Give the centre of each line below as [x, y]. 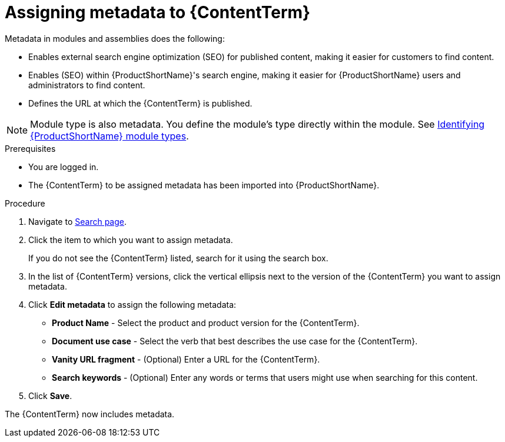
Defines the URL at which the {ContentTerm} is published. [140, 103]
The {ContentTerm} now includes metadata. [90, 414]
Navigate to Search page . [77, 221]
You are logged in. [64, 167]
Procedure [25, 203]
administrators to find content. [87, 85]
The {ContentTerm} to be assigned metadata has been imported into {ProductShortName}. [204, 185]
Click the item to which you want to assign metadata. [131, 240]
